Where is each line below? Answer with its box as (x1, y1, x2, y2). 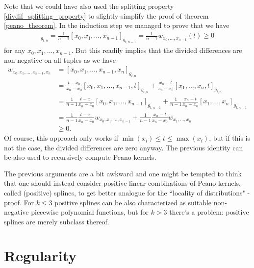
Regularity (4, 245, 77, 265)
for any (4, 45, 25, 55)
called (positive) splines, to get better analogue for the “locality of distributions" (4, 188, 245, 198)
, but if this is (209, 133, 250, 143)
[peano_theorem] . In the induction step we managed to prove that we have (4, 20, 229, 30)
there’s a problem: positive (169, 207, 249, 217)
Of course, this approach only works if (4, 133, 118, 143)
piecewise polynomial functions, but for (31, 207, 149, 217)
